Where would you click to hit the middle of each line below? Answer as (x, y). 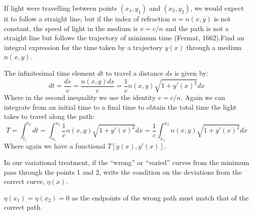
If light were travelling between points (60, 8)
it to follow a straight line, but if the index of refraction (87, 18)
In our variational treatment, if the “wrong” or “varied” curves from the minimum (127, 162)
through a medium (214, 47)
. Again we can (203, 97)
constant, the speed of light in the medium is (71, 28)
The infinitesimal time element (50, 73)
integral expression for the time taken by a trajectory (83, 47)
